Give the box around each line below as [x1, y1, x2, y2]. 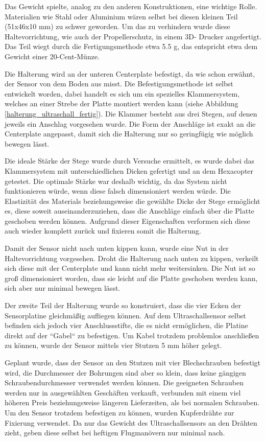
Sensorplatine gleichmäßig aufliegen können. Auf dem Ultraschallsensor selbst [5, 310, 246, 320]
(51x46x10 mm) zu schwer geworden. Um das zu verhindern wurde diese [5, 21, 230, 32]
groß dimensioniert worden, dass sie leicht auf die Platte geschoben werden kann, [5, 272, 258, 283]
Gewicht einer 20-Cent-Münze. [5, 51, 100, 61]
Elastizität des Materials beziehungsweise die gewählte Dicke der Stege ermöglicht [5, 195, 260, 206]
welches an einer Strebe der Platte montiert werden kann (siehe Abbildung [5, 98, 238, 109]
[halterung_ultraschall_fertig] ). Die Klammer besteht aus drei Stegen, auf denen [5, 108, 257, 119]
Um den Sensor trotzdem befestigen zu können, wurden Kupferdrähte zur [5, 407, 234, 417]
